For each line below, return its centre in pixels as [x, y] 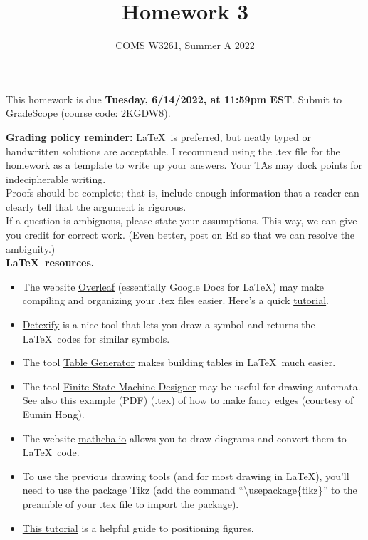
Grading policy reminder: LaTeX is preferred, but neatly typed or [159, 136]
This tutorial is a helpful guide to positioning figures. [138, 528]
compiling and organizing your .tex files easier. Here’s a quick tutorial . [175, 300]
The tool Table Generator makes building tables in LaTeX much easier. [179, 362]
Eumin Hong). [53, 414]
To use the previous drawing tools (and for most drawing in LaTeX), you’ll [186, 476]
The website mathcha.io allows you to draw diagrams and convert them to [184, 438]
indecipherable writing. [56, 178]
